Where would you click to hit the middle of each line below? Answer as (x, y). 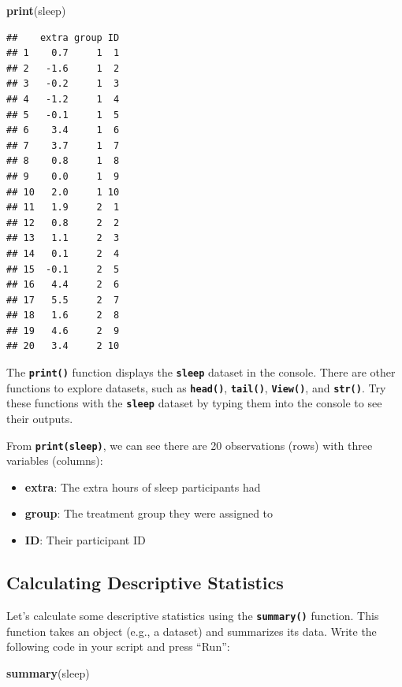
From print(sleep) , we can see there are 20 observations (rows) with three (190, 445)
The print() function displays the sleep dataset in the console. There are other (201, 372)
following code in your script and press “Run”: (118, 646)
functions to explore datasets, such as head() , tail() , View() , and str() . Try (196, 387)
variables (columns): (55, 460)
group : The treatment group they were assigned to (149, 513)
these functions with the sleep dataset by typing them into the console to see (194, 403)
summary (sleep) (48, 672)
